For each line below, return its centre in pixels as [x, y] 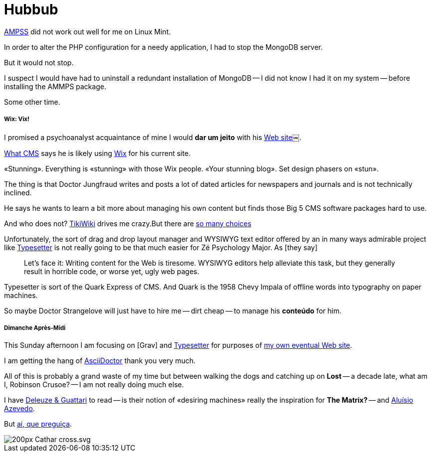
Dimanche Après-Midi [35, 328]
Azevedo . [19, 409]
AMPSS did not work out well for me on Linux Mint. [87, 31]
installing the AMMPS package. [55, 86]
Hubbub [31, 9]
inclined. [18, 192]
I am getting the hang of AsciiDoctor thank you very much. [100, 361]
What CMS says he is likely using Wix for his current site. [97, 153]
